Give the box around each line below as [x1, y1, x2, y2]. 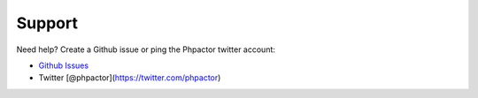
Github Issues [38, 60, 89, 71]
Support [16, 13, 79, 33]
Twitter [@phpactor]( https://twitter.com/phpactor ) [38, 72, 221, 83]
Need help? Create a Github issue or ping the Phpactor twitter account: [16, 44, 276, 55]
